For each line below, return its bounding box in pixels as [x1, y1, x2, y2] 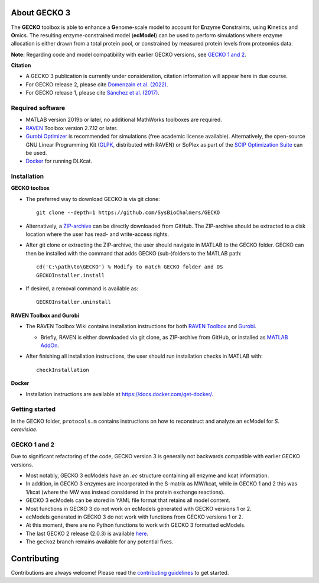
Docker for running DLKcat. [25, 157, 93, 165]
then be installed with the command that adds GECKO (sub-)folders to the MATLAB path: [25, 250, 242, 257]
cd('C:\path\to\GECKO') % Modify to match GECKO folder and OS [36, 264, 223, 270]
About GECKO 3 [11, 8, 71, 18]
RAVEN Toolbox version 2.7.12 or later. [25, 124, 118, 131]
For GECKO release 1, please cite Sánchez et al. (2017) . [25, 89, 159, 96]
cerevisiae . [11, 426, 38, 433]
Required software [11, 104, 66, 112]
